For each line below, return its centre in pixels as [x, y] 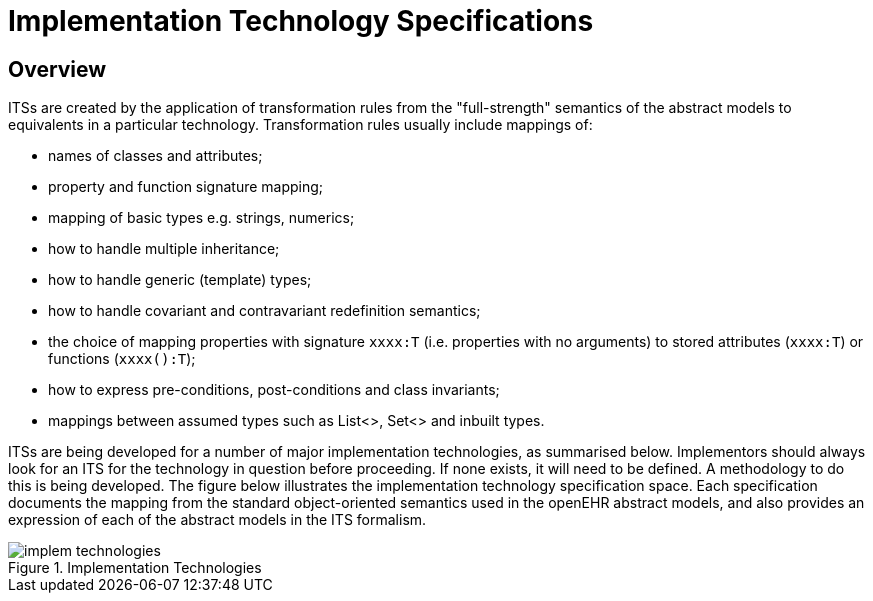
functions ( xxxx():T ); [122, 359]
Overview [57, 69]
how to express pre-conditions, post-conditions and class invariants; [274, 390]
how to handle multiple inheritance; [164, 249]
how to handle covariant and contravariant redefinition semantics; [264, 311]
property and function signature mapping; [186, 187]
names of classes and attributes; [155, 156]
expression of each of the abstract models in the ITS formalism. [217, 520]
